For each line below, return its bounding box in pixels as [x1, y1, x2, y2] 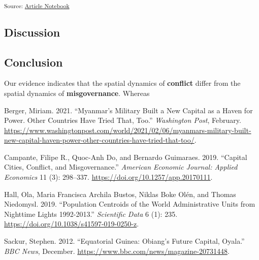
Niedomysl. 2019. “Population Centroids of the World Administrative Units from [4, 199, 255, 209]
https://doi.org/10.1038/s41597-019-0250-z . [4, 218, 139, 229]
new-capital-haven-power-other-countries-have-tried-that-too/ [4, 135, 195, 145]
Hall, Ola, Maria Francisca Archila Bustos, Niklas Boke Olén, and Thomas [4, 188, 236, 199]
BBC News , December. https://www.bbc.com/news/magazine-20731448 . [4, 245, 230, 256]
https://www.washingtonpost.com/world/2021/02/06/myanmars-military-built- [4, 124, 251, 135]
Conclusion [4, 54, 63, 70]
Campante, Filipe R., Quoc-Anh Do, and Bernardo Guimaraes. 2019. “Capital [4, 151, 247, 162]
